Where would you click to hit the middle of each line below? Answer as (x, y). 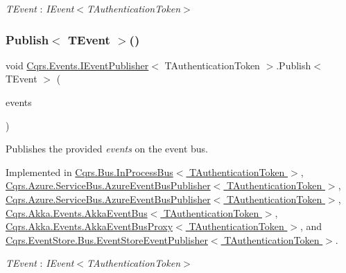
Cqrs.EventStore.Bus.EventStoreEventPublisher (107, 239)
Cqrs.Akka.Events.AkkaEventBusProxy (89, 226)
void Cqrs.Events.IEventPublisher (77, 65)
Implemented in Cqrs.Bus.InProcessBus (89, 171)
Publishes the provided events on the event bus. (107, 149)
